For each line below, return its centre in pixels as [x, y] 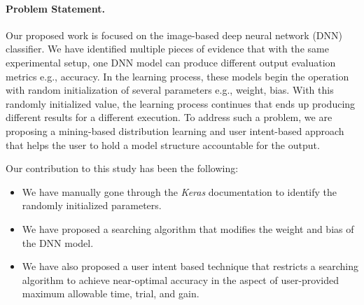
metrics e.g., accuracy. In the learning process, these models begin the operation [177, 76]
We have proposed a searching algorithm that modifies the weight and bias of [188, 228]
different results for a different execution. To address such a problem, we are [169, 117]
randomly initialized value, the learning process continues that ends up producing [181, 103]
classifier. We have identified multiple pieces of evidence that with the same [167, 49]
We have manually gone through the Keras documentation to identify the [180, 191]
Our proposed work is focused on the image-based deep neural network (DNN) [174, 35]
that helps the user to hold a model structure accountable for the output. [163, 144]
